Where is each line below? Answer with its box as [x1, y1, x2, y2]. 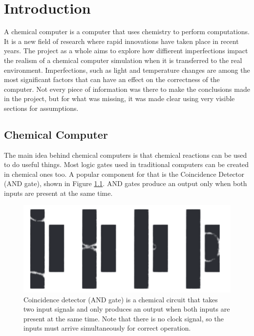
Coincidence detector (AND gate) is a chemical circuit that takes [23, 294, 218, 304]
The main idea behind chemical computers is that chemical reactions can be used [4, 149, 247, 160]
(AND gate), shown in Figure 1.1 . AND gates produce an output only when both [4, 178, 247, 189]
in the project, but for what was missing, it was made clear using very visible [4, 93, 235, 104]
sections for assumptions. [4, 103, 79, 113]
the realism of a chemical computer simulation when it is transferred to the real [4, 55, 242, 65]
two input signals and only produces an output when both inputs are [23, 304, 230, 314]
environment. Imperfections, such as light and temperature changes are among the [4, 64, 250, 75]
